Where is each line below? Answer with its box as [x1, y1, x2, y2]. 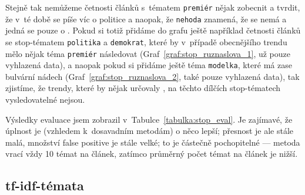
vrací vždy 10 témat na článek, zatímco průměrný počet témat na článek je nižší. [5, 147, 298, 160]
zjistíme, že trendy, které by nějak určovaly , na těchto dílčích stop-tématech [5, 82, 281, 94]
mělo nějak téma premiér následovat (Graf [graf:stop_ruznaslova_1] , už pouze [5, 47, 290, 59]
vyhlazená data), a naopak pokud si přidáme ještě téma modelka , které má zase [5, 59, 292, 71]
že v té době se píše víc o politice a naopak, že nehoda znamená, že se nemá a [5, 12, 287, 25]
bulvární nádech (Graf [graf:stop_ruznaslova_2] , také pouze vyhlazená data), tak [5, 70, 300, 82]
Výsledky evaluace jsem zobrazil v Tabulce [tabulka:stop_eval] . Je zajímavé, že [5, 113, 293, 125]
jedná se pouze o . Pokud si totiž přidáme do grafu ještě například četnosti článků [5, 24, 301, 36]
